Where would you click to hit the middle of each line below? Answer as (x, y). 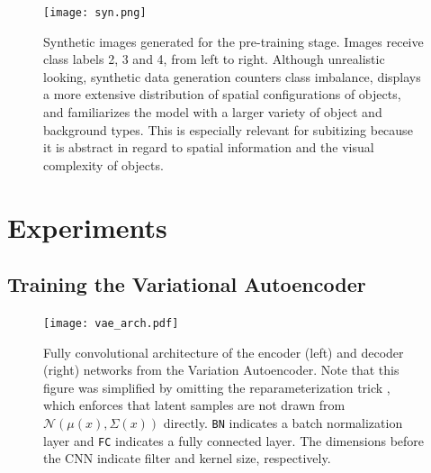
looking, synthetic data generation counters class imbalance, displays (232, 76)
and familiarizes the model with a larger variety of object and (213, 112)
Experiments (87, 227)
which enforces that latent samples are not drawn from (194, 405)
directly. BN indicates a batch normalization (283, 423)
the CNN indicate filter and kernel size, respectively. (187, 458)
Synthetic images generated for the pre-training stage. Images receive (233, 41)
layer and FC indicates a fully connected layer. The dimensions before (234, 440)
